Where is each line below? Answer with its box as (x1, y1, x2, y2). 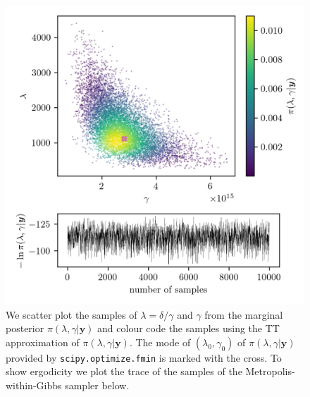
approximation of (6, 334, 80, 349)
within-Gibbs (6, 378, 62, 393)
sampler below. (65, 378, 130, 393)
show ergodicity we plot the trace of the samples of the (6, 364, 242, 379)
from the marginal (204, 307, 283, 322)
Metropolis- (245, 364, 295, 379)
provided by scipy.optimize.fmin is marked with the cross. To (6, 350, 282, 365)
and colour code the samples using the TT (97, 321, 280, 336)
